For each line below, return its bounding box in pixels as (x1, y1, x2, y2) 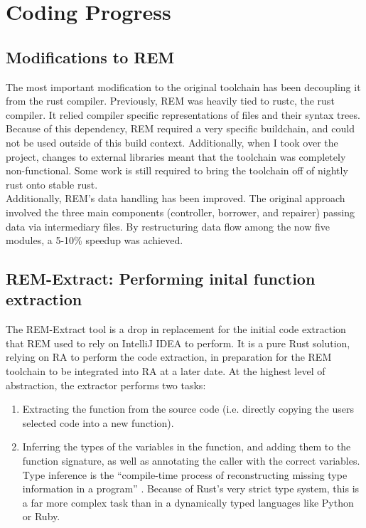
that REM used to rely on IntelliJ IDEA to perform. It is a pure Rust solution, (6, 335, 350, 350)
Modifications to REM (6, 46, 175, 68)
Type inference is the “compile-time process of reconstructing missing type (22, 467, 348, 482)
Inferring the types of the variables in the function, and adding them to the (22, 439, 351, 454)
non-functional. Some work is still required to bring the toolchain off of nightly (6, 163, 348, 178)
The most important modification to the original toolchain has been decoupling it (6, 79, 361, 94)
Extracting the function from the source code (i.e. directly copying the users (22, 401, 354, 416)
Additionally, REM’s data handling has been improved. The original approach (6, 191, 345, 206)
